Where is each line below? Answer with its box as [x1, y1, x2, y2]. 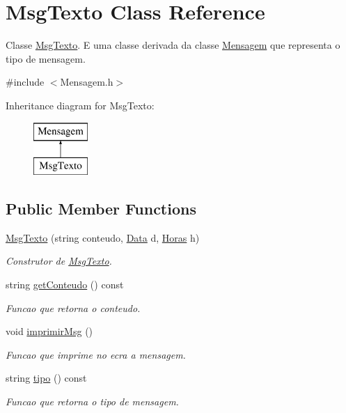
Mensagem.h [60, 75, 113, 89]
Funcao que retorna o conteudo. [6, 300, 141, 315]
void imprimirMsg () [6, 324, 93, 338]
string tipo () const [6, 371, 87, 385]
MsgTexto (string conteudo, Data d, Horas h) [6, 230, 200, 244]
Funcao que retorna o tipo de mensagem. [6, 394, 179, 409]
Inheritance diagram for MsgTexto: [6, 98, 155, 112]
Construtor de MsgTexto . [6, 254, 112, 268]
